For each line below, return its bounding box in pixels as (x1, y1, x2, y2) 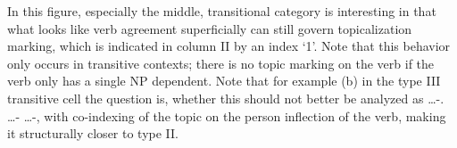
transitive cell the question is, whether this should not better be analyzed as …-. (7, 88, 445, 107)
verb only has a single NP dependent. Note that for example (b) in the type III (7, 71, 441, 90)
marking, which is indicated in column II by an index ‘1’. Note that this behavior (7, 37, 451, 55)
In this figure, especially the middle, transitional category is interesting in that (7, 2, 436, 20)
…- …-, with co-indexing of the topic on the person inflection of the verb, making (7, 106, 446, 125)
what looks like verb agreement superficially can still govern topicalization (7, 19, 412, 37)
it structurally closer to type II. (7, 124, 179, 143)
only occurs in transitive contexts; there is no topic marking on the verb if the (7, 53, 435, 72)
